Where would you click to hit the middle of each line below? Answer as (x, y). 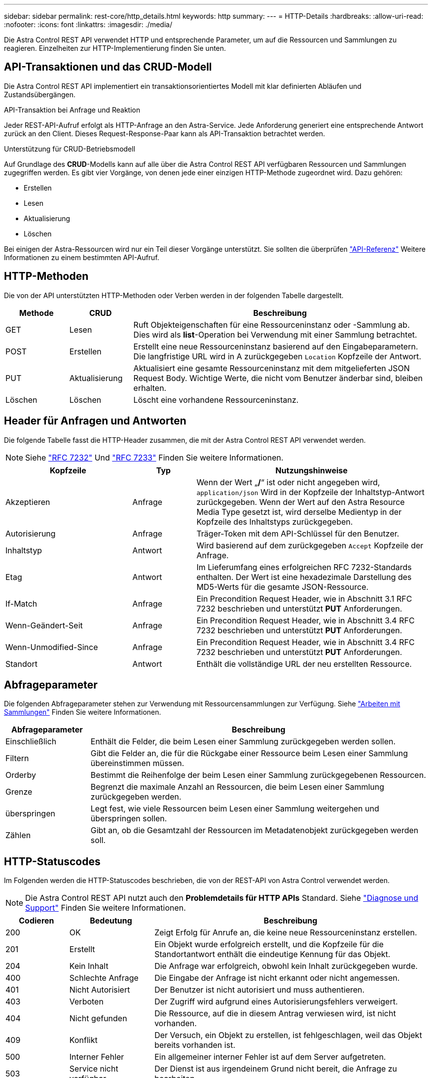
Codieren (36, 921)
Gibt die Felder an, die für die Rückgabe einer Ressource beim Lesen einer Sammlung (249, 753)
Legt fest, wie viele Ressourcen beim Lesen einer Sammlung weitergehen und (235, 809)
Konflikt (83, 1040)
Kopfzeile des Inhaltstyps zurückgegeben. (275, 521)
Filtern (17, 758)
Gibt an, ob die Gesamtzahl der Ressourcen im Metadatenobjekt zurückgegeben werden (254, 830)
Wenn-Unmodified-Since (52, 647)
